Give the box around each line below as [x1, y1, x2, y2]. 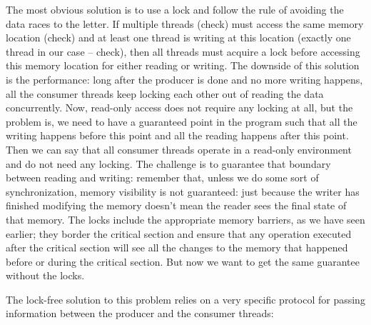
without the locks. [6, 268, 85, 283]
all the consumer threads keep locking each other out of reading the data [6, 86, 324, 101]
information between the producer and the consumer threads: [6, 306, 274, 321]
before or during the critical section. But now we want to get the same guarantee [6, 254, 360, 269]
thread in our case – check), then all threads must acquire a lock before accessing [6, 44, 360, 59]
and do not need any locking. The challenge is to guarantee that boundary [6, 156, 331, 171]
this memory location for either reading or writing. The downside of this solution [6, 58, 360, 73]
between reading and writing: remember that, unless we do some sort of [6, 170, 319, 185]
